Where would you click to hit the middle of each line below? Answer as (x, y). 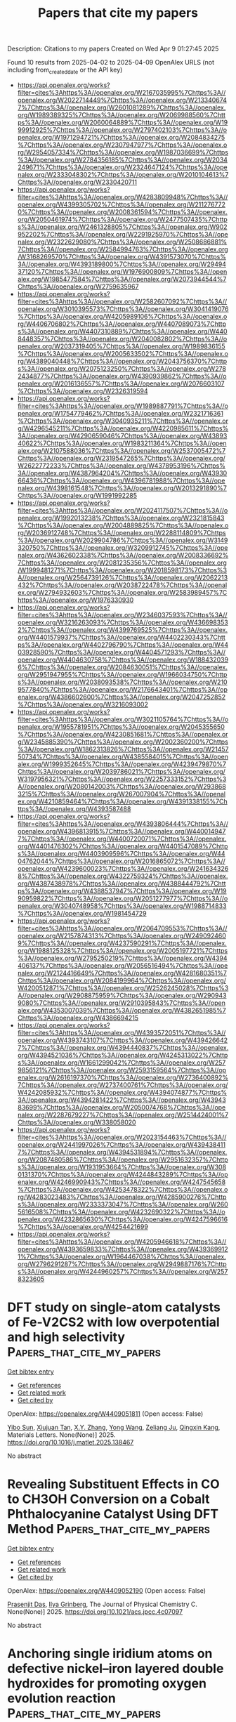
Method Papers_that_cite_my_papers (109, 1529)
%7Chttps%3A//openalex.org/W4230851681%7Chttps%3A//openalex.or (123, 734)
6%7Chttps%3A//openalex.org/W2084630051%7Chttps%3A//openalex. (123, 667)
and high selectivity (66, 1337)
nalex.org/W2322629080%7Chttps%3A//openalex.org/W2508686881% (122, 242)
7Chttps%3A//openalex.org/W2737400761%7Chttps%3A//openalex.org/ (123, 1085)
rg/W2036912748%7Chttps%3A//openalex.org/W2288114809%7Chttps (122, 532)
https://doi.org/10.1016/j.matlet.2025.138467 (71, 1442)
